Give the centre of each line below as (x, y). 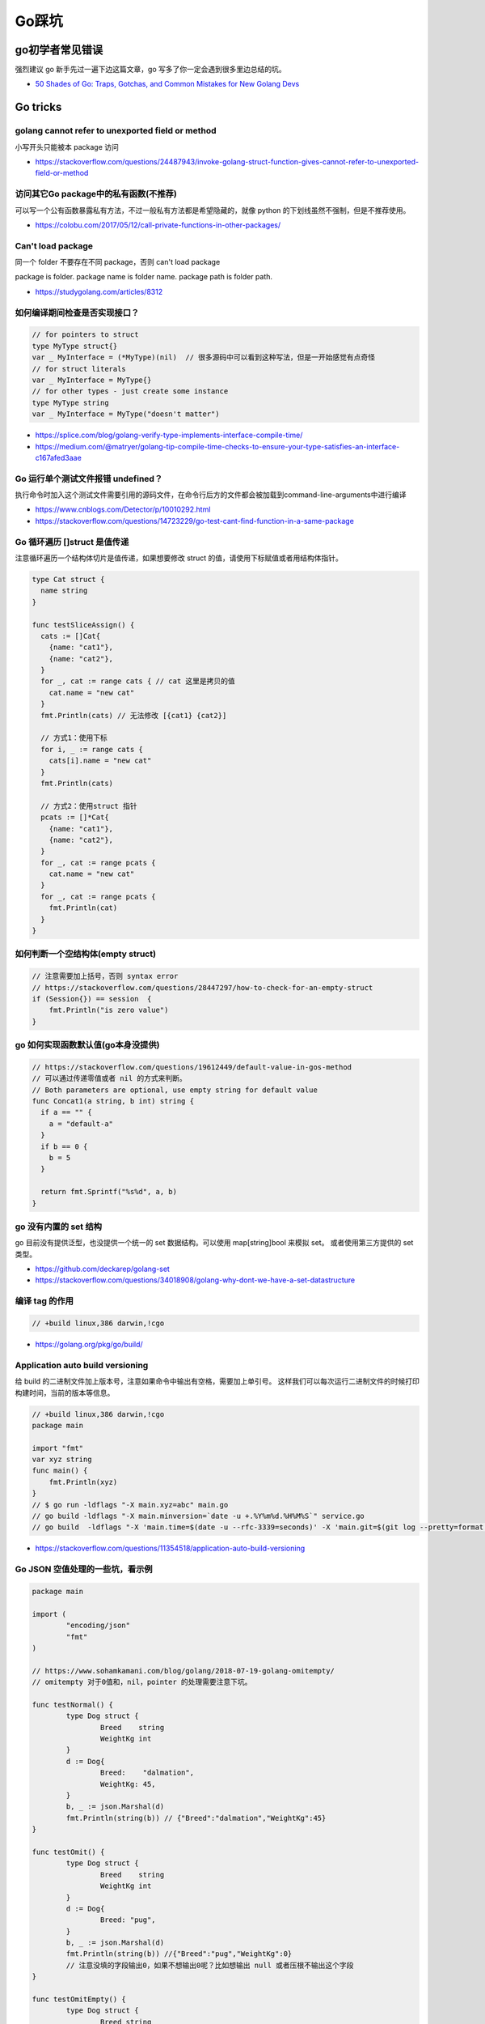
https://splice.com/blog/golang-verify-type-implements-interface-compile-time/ (169, 435)
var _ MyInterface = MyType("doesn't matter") (126, 414)
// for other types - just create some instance (130, 391)
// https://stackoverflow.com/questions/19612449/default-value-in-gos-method (192, 1067)
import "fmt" (58, 1448)
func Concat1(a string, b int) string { (113, 1101)
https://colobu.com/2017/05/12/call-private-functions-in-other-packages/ (158, 225)
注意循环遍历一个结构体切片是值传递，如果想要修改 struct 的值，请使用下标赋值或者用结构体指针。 (179, 558)
